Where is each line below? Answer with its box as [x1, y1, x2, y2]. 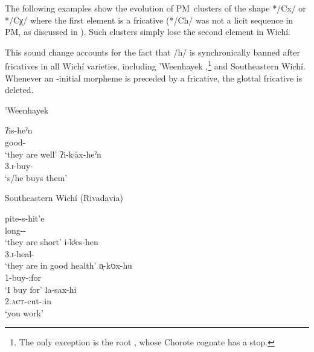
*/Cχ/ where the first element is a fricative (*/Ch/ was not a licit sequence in [5, 13, 293, 26]
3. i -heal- [5, 247, 34, 260]
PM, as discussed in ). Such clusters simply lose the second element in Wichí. [5, 25, 290, 38]
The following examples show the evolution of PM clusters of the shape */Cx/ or [5, 2, 306, 14]
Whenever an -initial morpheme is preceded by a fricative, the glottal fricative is [5, 71, 303, 84]
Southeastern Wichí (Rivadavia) [5, 191, 123, 204]
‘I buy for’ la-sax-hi [5, 283, 77, 295]
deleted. [5, 83, 34, 96]
